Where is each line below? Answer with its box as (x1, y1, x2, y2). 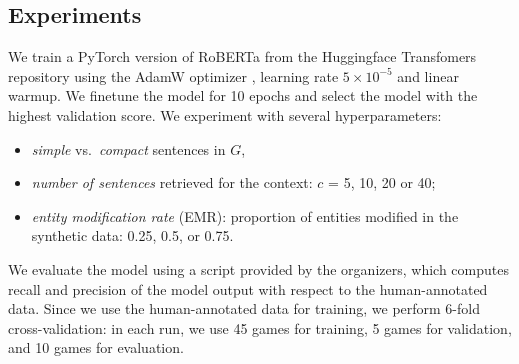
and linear (397, 65, 459, 86)
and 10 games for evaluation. (8, 337, 184, 358)
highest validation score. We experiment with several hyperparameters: (8, 104, 442, 125)
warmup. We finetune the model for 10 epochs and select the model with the (8, 85, 478, 106)
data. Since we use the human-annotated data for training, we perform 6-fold (8, 298, 480, 319)
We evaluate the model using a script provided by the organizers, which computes (8, 258, 509, 279)
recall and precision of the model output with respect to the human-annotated (8, 278, 488, 299)
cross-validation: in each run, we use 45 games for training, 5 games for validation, (8, 317, 512, 338)
